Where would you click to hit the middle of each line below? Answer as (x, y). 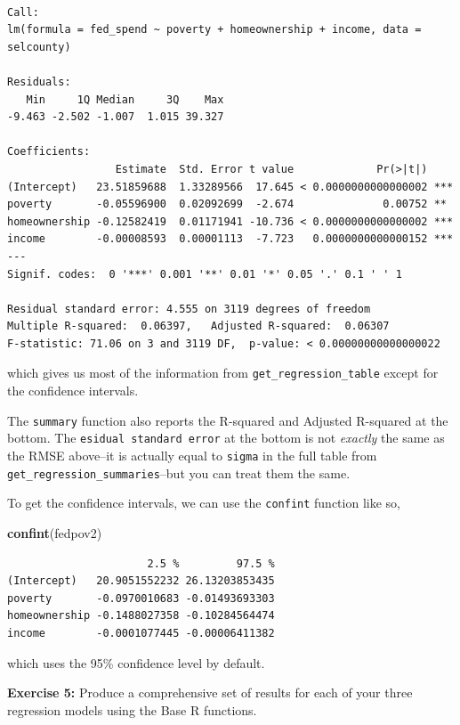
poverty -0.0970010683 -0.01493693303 (141, 598)
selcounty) (39, 47)
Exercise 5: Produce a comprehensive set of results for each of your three (210, 692)
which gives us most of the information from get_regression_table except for (223, 373)
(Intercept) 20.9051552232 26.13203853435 (141, 581)
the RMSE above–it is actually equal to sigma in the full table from (192, 456)
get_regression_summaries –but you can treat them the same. (179, 472)
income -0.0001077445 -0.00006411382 (141, 633)
